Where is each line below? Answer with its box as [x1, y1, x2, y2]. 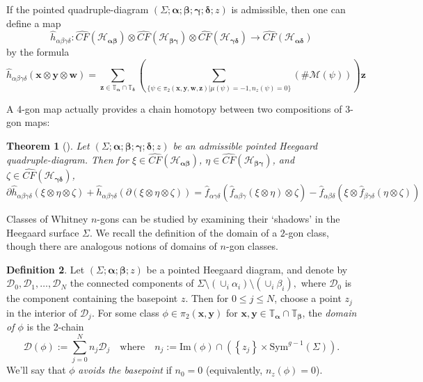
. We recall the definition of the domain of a [89, 225, 278, 239]
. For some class [91, 305, 159, 319]
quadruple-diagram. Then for [6, 152, 129, 166]
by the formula [6, 45, 70, 59]
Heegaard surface [6, 225, 79, 239]
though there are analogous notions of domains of [6, 239, 217, 253]
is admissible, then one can [231, 2, 346, 16]
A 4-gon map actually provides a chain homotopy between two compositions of [6, 101, 342, 116]
